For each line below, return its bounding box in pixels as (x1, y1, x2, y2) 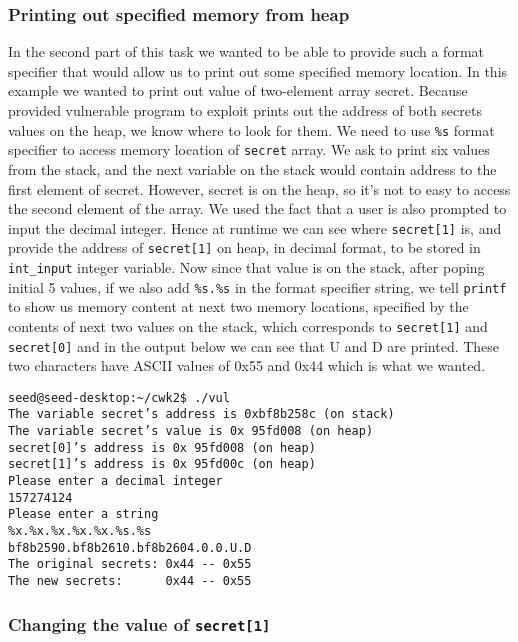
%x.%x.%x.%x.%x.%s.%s (8, 524, 152, 539)
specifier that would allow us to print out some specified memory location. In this (8, 60, 508, 81)
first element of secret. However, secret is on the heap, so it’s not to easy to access (8, 178, 511, 199)
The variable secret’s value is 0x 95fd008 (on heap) (8, 424, 374, 439)
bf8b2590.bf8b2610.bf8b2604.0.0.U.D (8, 540, 252, 555)
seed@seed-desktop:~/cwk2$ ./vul (8, 390, 230, 405)
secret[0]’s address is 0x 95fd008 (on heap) (8, 440, 316, 455)
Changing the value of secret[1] (8, 611, 271, 636)
